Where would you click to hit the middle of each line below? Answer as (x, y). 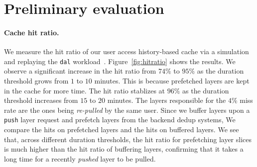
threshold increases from (41, 100)
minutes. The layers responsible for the (167, 100)
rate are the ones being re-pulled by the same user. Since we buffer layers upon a (127, 110)
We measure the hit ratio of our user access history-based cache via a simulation (127, 51)
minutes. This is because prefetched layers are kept (172, 81)
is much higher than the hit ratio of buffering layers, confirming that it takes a (124, 149)
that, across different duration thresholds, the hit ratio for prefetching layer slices (128, 139)
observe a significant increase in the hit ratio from (80, 71)
